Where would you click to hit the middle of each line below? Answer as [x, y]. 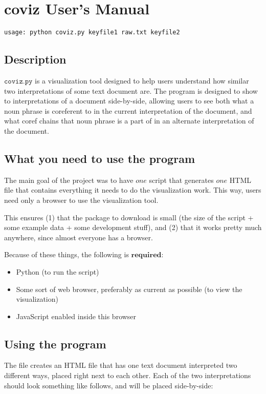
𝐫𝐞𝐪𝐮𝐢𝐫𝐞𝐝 [146, 255]
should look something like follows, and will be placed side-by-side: [109, 385]
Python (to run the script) [58, 271]
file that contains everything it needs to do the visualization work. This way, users [133, 190]
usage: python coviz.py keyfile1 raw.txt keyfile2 [92, 33]
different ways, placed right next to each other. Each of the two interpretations [128, 375]
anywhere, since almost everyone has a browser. [79, 237]
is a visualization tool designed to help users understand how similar [142, 80]
